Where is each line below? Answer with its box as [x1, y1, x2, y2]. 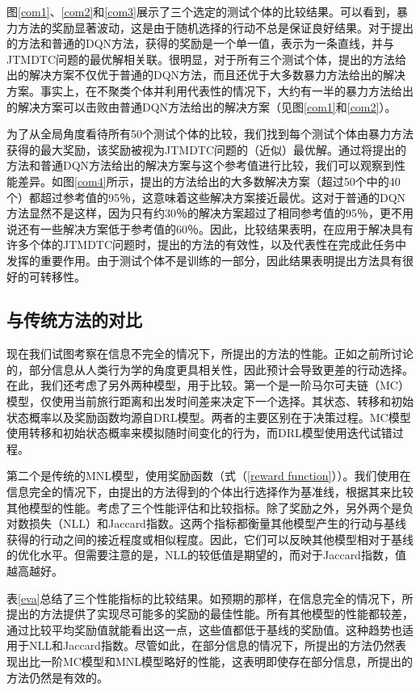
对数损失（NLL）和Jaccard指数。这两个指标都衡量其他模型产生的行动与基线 [6, 515, 406, 532]
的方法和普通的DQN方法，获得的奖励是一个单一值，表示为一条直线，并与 [6, 35, 395, 52]
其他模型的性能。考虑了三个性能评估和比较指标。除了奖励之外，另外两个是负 [6, 499, 414, 516]
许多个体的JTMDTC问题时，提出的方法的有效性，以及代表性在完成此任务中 [6, 236, 407, 253]
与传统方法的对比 [6, 307, 142, 332]
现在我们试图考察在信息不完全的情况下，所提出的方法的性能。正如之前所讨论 [6, 345, 414, 362]
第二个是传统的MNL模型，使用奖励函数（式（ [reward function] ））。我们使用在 [6, 467, 411, 484]
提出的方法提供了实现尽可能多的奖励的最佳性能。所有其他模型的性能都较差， [6, 605, 414, 622]
